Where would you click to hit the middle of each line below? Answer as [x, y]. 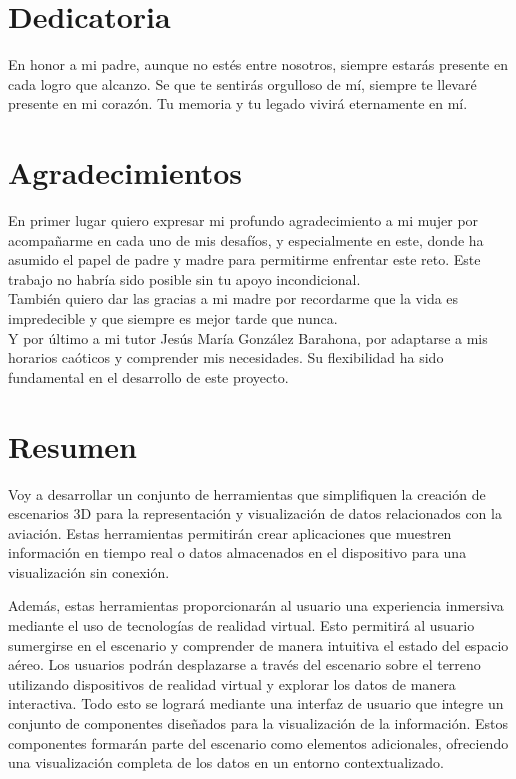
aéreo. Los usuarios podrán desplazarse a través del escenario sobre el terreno [244, 664]
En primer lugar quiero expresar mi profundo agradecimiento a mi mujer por [243, 220]
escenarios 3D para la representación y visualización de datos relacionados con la [255, 513]
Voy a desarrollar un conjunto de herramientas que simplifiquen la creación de [247, 493]
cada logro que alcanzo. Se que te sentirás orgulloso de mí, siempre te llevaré [242, 83]
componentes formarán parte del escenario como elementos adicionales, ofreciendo [258, 742]
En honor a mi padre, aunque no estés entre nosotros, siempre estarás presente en [258, 64]
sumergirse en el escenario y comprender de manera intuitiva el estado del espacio [258, 644]
